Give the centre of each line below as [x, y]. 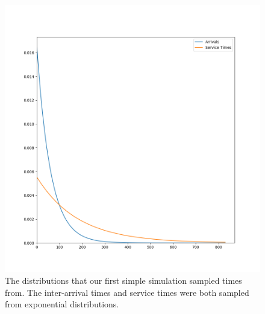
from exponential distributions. [62, 304]
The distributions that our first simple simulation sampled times [123, 280]
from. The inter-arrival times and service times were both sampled [127, 292]
